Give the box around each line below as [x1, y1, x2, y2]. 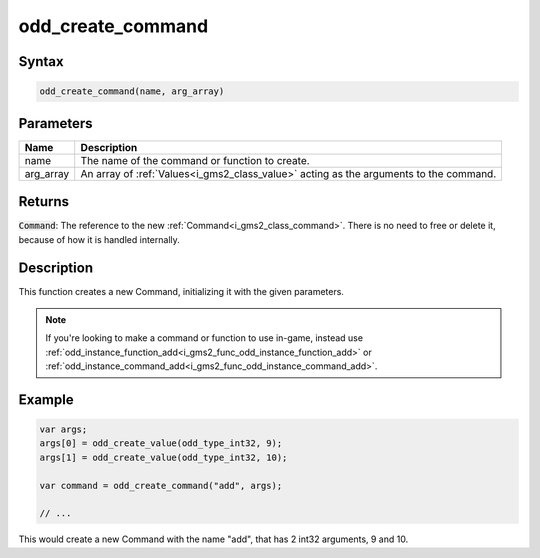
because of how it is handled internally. [18, 233, 180, 245]
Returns [18, 193, 70, 210]
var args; [39, 424, 88, 435]
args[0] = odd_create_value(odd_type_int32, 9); [39, 438, 283, 449]
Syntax [18, 53, 64, 70]
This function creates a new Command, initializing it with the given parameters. [18, 286, 345, 298]
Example [18, 391, 74, 408]
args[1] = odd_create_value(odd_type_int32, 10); [39, 451, 288, 463]
